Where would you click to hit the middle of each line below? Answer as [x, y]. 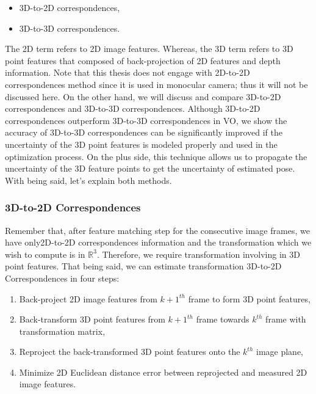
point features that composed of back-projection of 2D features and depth [143, 60]
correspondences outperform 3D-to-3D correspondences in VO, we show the [146, 120]
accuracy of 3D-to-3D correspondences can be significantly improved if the [144, 132]
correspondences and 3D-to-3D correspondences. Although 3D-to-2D [133, 108]
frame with [286, 319]
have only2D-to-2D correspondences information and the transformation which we [158, 242]
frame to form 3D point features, [249, 298]
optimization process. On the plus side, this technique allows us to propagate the [156, 156]
